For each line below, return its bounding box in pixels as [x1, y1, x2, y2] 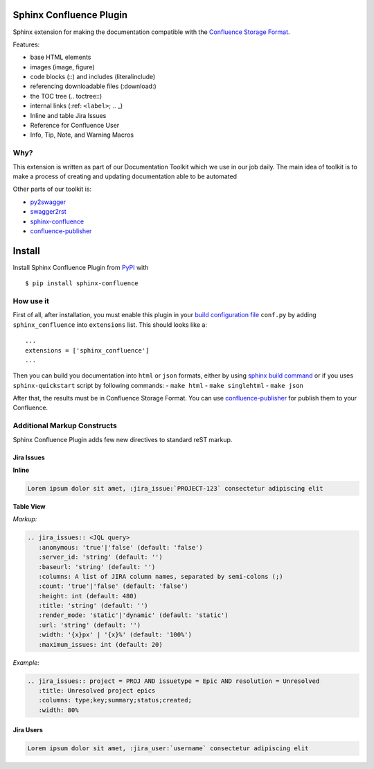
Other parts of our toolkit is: [12, 185, 92, 194]
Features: [12, 40, 40, 49]
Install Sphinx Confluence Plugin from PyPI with [12, 263, 149, 271]
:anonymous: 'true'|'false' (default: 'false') [38, 543, 204, 551]
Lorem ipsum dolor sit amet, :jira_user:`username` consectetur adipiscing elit [27, 745, 309, 752]
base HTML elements [30, 53, 91, 62]
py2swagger [30, 198, 66, 206]
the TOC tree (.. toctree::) [30, 92, 103, 100]
